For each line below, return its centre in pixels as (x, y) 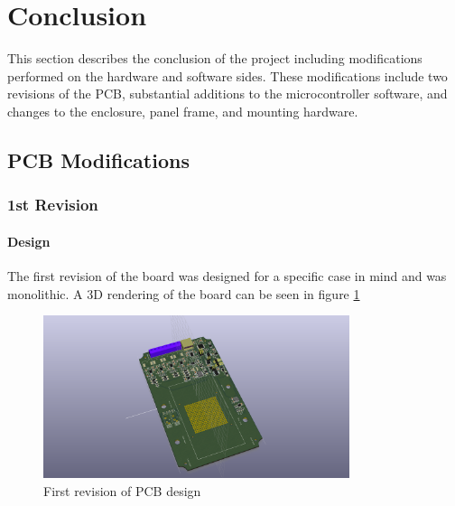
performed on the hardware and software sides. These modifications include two (227, 75)
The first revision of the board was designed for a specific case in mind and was (227, 275)
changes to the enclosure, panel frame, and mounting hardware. (183, 111)
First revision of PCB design (122, 490)
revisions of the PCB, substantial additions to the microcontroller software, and (227, 94)
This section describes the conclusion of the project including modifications (215, 58)
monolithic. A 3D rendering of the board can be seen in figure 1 (184, 293)
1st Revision (53, 205)
